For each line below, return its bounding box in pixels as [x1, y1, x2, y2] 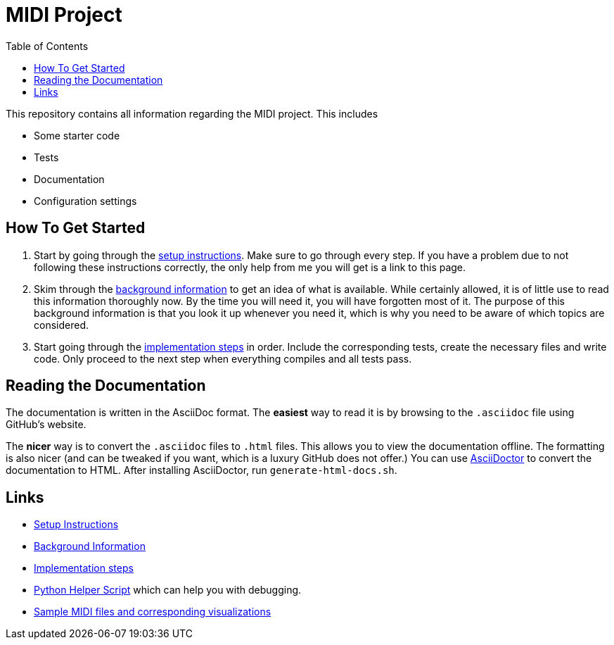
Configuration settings [34, 194, 137, 207]
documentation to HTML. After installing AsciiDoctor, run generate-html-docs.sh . [6, 464, 397, 477]
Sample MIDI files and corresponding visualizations [34, 606, 271, 618]
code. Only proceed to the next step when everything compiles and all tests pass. [34, 352, 412, 365]
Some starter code [34, 129, 120, 142]
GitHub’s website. [6, 418, 87, 431]
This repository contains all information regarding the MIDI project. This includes [6, 107, 378, 120]
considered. [34, 318, 89, 331]
